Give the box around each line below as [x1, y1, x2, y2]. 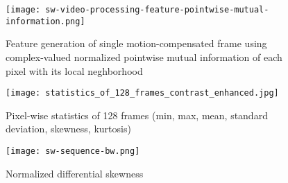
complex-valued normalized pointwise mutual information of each [6, 49, 282, 64]
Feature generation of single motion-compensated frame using [6, 36, 267, 51]
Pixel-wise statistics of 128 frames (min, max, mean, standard [6, 107, 268, 122]
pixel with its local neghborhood [6, 63, 143, 78]
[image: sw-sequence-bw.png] [6, 146, 140, 156]
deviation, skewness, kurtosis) [6, 121, 131, 136]
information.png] [6, 16, 85, 26]
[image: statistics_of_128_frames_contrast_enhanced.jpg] [6, 88, 279, 98]
